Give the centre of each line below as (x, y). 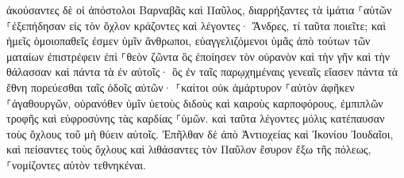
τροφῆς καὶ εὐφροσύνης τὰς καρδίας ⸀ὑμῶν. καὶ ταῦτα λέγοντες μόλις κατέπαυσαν (196, 118)
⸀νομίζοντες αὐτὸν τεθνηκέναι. (76, 164)
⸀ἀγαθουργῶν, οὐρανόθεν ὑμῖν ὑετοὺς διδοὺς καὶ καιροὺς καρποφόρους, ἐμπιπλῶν (195, 102)
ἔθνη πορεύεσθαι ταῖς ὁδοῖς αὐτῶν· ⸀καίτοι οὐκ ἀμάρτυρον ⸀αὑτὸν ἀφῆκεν (181, 87)
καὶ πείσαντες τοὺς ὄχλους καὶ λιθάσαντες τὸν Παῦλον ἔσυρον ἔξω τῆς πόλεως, (189, 149)
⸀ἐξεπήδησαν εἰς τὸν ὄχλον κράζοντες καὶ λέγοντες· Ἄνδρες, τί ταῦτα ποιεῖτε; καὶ (196, 25)
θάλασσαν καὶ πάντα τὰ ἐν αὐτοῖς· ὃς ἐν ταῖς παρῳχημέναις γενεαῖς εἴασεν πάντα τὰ (202, 72)
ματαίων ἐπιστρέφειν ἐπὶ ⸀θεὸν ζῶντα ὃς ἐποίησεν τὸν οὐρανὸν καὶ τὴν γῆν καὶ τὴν (198, 56)
